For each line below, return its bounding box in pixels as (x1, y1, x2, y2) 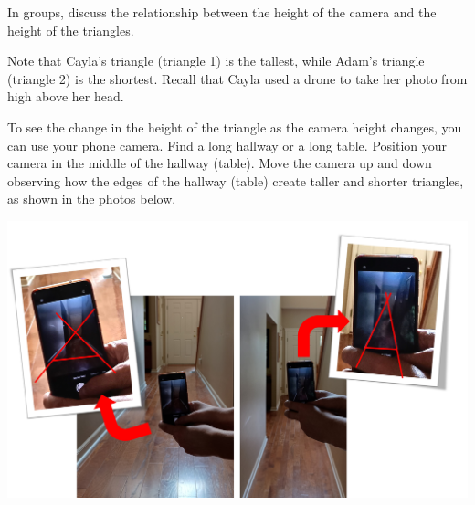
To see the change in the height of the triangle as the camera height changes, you (7, 117, 462, 136)
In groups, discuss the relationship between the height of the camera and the (7, 3, 437, 21)
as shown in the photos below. (7, 189, 176, 208)
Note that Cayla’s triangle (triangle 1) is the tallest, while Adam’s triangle (7, 51, 425, 70)
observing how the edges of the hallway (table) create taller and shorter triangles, (7, 171, 464, 190)
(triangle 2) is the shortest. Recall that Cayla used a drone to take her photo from (7, 68, 468, 88)
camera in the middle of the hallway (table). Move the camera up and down (7, 153, 432, 173)
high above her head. (7, 87, 124, 106)
